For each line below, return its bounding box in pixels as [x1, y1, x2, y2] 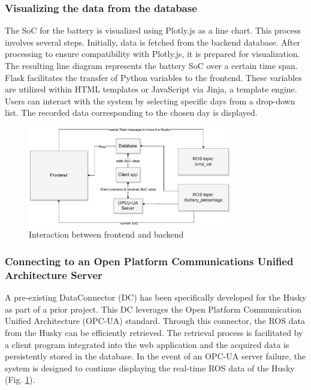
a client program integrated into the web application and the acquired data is [5, 338, 289, 350]
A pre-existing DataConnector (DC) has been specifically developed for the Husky [5, 291, 307, 304]
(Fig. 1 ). [5, 373, 35, 386]
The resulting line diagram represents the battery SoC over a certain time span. [5, 59, 298, 71]
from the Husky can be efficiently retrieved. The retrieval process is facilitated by [5, 326, 303, 338]
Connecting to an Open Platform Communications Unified [5, 253, 294, 268]
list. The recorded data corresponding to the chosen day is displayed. [5, 106, 258, 119]
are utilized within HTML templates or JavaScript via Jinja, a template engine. [5, 83, 297, 95]
